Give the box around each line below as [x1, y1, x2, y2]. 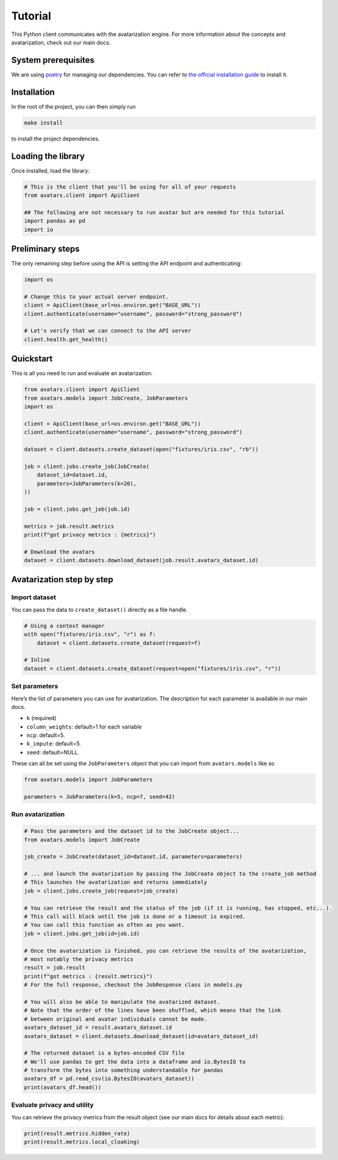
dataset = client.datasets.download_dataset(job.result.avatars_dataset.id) [24, 557, 259, 564]
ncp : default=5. [26, 732, 65, 739]
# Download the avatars [24, 548, 96, 555]
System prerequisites [11, 55, 94, 65]
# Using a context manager [24, 622, 105, 629]
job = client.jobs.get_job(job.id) [24, 505, 130, 513]
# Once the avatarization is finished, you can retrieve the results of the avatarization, [24, 947, 307, 954]
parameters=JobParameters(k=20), [37, 480, 137, 487]
